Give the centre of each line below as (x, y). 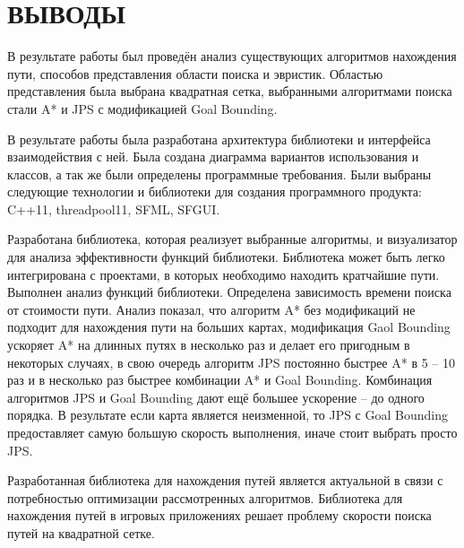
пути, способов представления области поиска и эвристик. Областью (195, 73)
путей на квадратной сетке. (81, 532)
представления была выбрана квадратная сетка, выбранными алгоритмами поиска (230, 91)
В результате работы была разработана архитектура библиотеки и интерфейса (219, 139)
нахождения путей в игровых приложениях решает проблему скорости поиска (219, 515)
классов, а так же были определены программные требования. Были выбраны (219, 174)
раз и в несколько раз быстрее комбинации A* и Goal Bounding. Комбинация (220, 380)
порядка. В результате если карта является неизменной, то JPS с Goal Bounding (228, 415)
